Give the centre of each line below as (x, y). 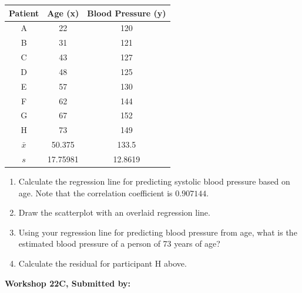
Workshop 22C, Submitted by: (68, 283)
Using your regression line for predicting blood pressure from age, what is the (158, 232)
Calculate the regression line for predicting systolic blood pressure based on (154, 181)
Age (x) (63, 13)
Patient (24, 13)
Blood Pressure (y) (127, 13)
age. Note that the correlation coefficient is (95, 193)
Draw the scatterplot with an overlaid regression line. (114, 212)
